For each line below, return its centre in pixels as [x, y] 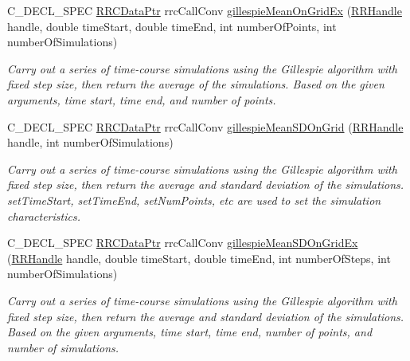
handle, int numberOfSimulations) [90, 142]
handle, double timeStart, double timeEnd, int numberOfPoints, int [172, 26]
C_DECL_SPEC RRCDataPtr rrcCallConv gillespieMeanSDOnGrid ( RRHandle [205, 126]
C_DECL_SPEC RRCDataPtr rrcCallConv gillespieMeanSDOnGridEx [183, 243]
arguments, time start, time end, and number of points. [142, 99]
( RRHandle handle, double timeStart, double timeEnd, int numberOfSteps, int [199, 258]
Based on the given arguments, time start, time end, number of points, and [190, 332]
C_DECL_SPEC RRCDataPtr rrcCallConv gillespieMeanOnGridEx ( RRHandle [205, 10]
